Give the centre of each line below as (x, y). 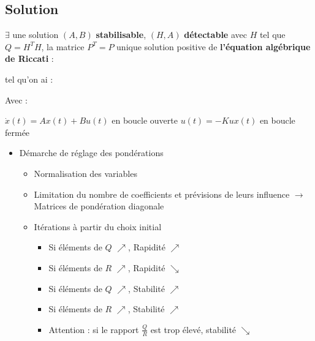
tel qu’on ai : (29, 79)
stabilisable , (121, 35)
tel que (272, 35)
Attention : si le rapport (94, 329)
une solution (36, 35)
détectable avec (215, 35)
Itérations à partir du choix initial (98, 226)
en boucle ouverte (145, 120)
